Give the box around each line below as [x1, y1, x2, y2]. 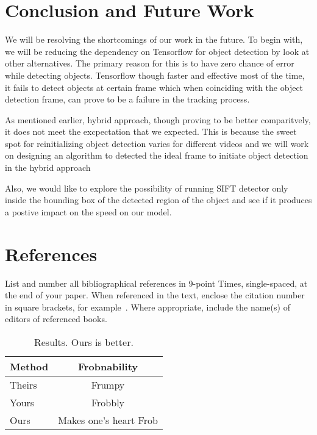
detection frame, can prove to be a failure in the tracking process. [5, 93, 250, 106]
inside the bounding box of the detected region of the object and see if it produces [5, 193, 312, 206]
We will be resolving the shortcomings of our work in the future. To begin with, [5, 33, 303, 46]
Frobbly [91, 395, 125, 409]
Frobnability [77, 359, 138, 373]
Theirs [10, 377, 37, 392]
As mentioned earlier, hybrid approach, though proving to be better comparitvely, [5, 113, 311, 126]
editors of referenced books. [5, 312, 107, 325]
